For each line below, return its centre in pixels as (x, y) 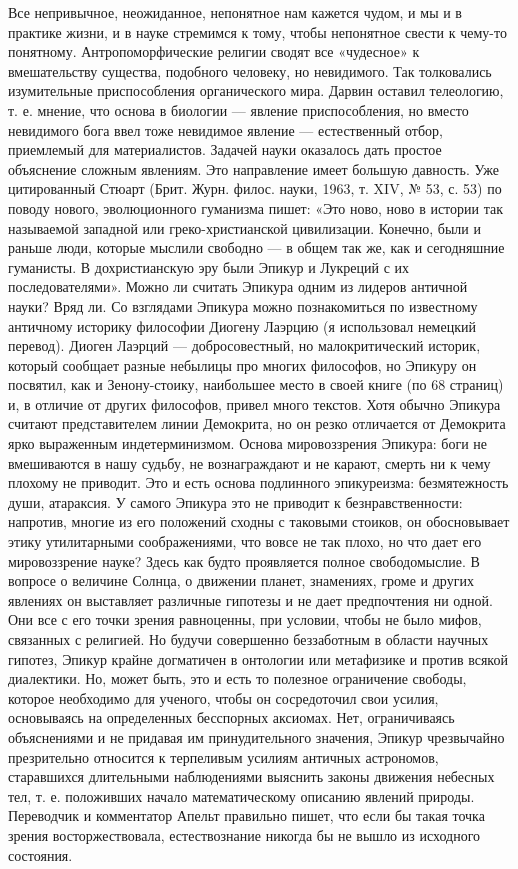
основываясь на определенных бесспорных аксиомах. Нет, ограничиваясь (231, 717)
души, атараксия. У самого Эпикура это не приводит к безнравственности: (235, 501)
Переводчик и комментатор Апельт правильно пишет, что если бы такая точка (246, 815)
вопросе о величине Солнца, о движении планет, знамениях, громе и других (241, 580)
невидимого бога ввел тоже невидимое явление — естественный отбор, (225, 129)
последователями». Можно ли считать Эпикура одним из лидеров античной (238, 286)
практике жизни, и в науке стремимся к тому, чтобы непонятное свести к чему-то (257, 31)
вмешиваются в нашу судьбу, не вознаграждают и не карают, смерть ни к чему (249, 462)
